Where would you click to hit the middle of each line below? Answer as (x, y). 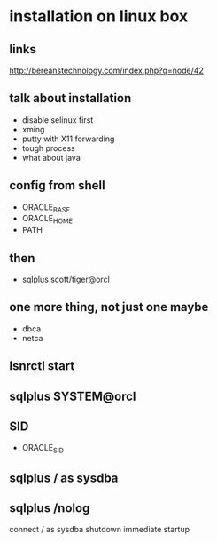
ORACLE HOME (47, 220)
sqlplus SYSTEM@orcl (73, 396)
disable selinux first (58, 120)
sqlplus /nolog (50, 508)
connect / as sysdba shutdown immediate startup (100, 530)
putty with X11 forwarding (68, 139)
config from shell (57, 185)
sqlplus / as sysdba (64, 478)
